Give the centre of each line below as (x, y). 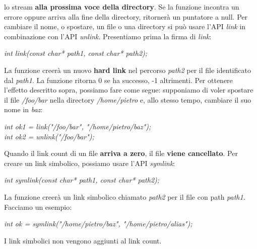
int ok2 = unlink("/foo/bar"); (49, 136)
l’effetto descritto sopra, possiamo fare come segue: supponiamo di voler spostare (129, 90)
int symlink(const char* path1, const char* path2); (82, 180)
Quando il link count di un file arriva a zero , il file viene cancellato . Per (121, 153)
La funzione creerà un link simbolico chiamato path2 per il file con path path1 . (125, 196)
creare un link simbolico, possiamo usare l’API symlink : (90, 163)
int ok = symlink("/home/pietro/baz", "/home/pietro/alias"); (98, 224)
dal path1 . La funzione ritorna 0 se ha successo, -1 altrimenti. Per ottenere (118, 80)
